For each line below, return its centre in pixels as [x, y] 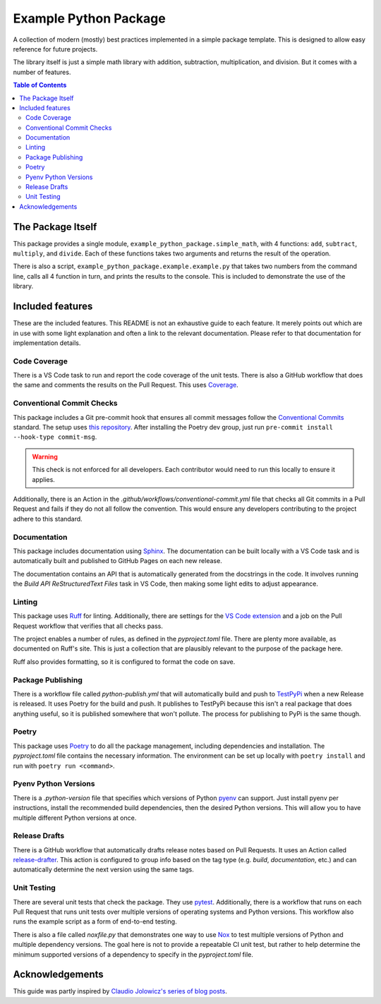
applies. [44, 479]
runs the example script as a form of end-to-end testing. [95, 921]
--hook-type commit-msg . [55, 437]
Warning [45, 456]
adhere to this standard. [48, 519]
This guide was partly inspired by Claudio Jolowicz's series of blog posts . [120, 991]
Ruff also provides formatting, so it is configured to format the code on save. [124, 661]
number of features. [42, 72]
